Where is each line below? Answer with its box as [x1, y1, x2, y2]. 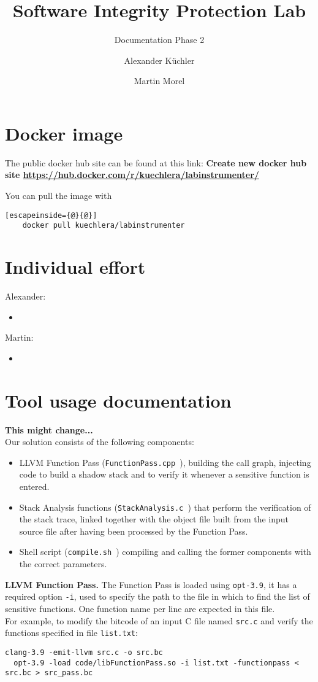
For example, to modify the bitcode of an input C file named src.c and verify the [5, 614, 313, 627]
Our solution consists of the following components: [5, 435, 194, 448]
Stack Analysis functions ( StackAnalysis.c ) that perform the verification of [19, 500, 311, 513]
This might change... [5, 423, 93, 436]
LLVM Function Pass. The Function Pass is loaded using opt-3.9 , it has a [5, 578, 297, 591]
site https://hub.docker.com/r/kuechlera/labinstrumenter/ [5, 168, 259, 181]
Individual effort [5, 254, 146, 279]
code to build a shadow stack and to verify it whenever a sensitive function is [19, 468, 309, 481]
